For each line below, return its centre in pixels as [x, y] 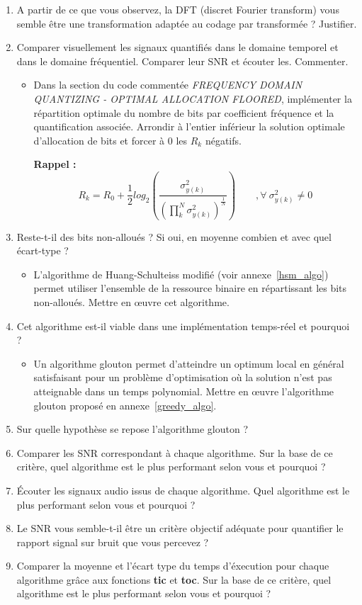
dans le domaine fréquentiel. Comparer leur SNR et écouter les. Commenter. [182, 61]
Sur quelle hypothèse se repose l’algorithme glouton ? [132, 429]
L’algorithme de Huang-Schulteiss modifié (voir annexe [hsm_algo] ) [181, 274]
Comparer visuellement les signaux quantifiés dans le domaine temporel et [177, 47]
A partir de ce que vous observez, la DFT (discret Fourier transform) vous [178, 9]
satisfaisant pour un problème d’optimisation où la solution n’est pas [183, 377]
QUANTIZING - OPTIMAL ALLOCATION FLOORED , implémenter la [193, 98]
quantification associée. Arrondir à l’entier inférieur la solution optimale [189, 126]
